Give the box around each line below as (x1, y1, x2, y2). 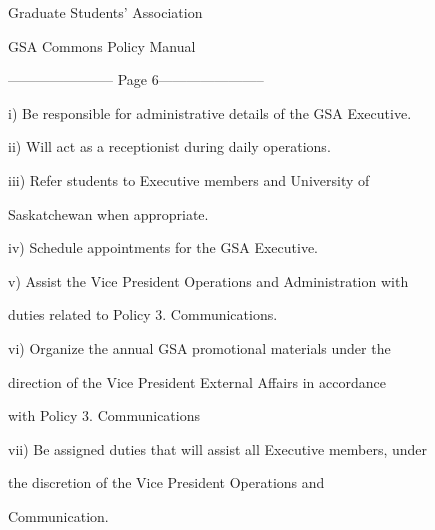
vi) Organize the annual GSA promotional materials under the (8, 337, 391, 358)
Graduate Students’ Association (8, 2, 203, 22)
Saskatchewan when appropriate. (8, 203, 209, 224)
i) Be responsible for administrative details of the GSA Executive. (8, 102, 412, 123)
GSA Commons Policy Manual (8, 35, 196, 56)
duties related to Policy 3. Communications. (8, 304, 278, 325)
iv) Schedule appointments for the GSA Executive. (8, 237, 318, 258)
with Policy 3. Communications (8, 405, 200, 426)
